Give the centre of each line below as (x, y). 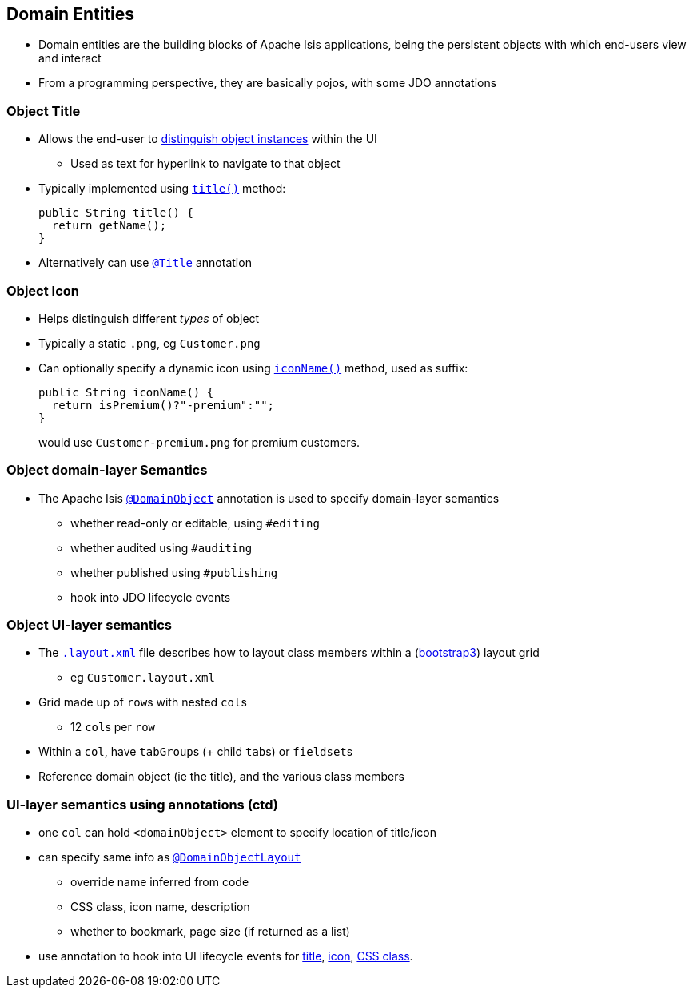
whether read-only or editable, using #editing (195, 523)
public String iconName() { (126, 392)
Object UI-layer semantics (90, 625)
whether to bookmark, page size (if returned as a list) (210, 932)
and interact (70, 58)
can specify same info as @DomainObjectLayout (170, 857)
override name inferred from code (160, 882)
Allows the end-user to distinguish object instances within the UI (208, 139)
